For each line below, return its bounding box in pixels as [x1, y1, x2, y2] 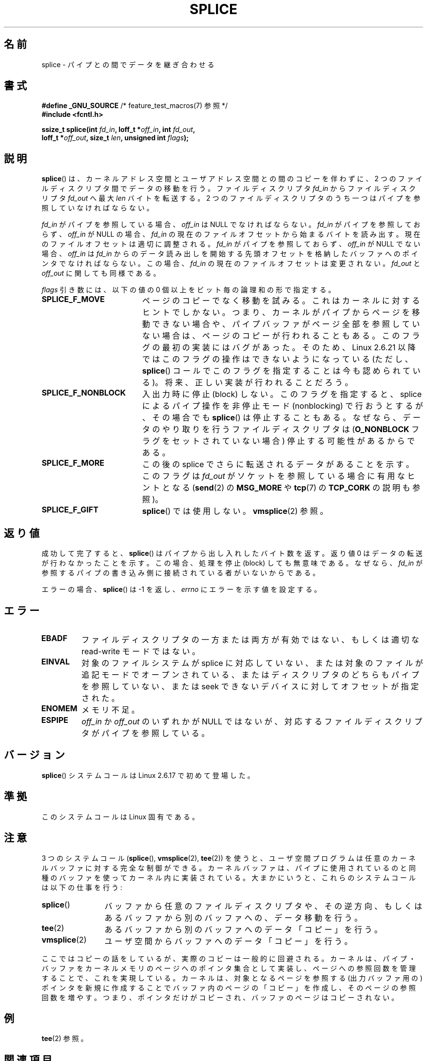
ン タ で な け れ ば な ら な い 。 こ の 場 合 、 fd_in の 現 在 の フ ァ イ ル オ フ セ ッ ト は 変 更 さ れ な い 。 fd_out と [41, 259, 420, 268]
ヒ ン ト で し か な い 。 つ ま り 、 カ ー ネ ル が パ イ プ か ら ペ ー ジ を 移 [142, 307, 420, 318]
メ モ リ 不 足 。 [81, 704, 139, 715]
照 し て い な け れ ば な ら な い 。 [41, 204, 154, 212]
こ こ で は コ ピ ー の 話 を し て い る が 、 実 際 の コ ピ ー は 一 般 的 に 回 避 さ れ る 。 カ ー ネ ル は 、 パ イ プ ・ [41, 954, 416, 963]
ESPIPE [41, 715, 68, 725]
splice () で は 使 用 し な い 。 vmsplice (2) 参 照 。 [142, 506, 328, 516]
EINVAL [41, 656, 70, 666]
